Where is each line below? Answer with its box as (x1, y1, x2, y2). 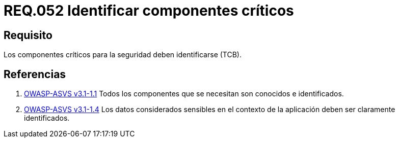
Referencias (4, 67, 66, 81)
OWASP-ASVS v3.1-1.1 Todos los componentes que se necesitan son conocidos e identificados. (24, 89, 344, 98)
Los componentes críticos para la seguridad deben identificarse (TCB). (4, 50, 242, 59)
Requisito (4, 28, 52, 42)
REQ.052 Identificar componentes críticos (4, 2, 294, 19)
